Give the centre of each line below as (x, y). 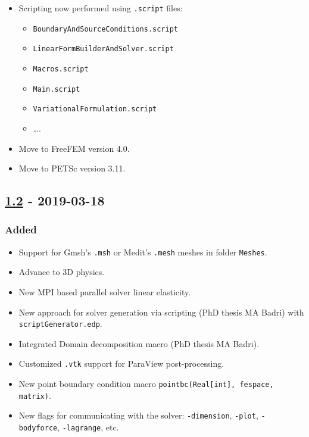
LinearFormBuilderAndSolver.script (103, 49)
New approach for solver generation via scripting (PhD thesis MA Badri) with (161, 312)
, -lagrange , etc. (88, 427)
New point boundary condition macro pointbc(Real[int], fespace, (146, 384)
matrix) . (35, 395)
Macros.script (61, 69)
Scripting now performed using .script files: (101, 8)
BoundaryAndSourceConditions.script (105, 29)
